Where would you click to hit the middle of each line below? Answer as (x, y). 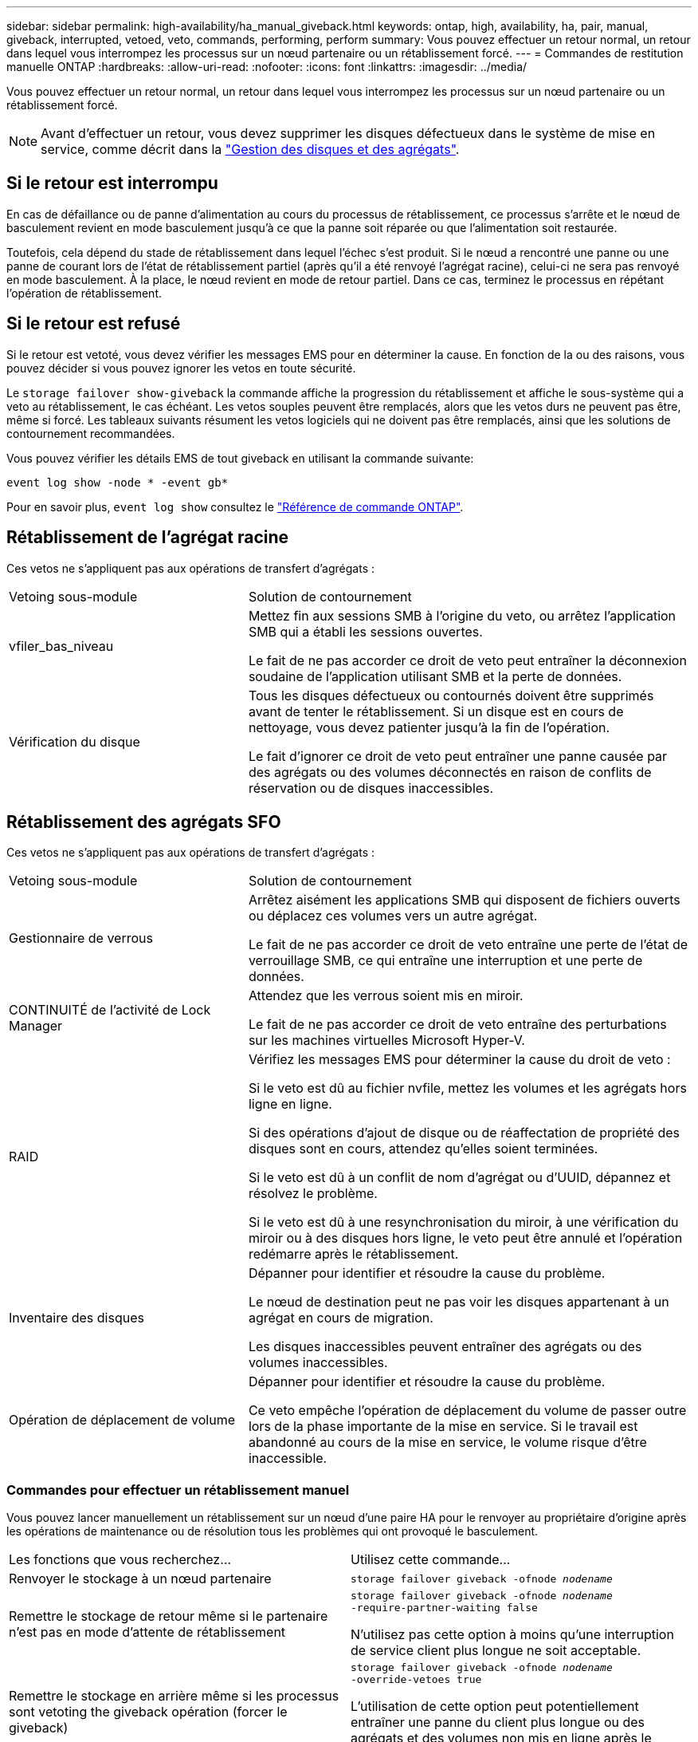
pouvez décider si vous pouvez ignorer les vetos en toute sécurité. (181, 368)
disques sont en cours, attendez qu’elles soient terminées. (423, 1149)
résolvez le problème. (313, 1194)
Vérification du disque (75, 741)
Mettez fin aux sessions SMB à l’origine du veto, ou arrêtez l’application (462, 615)
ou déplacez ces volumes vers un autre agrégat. (393, 916)
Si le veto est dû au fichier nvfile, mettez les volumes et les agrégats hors (467, 1088)
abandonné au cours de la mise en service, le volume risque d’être (447, 1442)
